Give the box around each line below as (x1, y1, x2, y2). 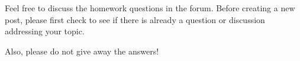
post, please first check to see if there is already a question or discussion (5, 13, 265, 25)
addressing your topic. (5, 25, 85, 37)
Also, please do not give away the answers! (5, 44, 159, 57)
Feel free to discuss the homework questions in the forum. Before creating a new (5, 2, 295, 14)
